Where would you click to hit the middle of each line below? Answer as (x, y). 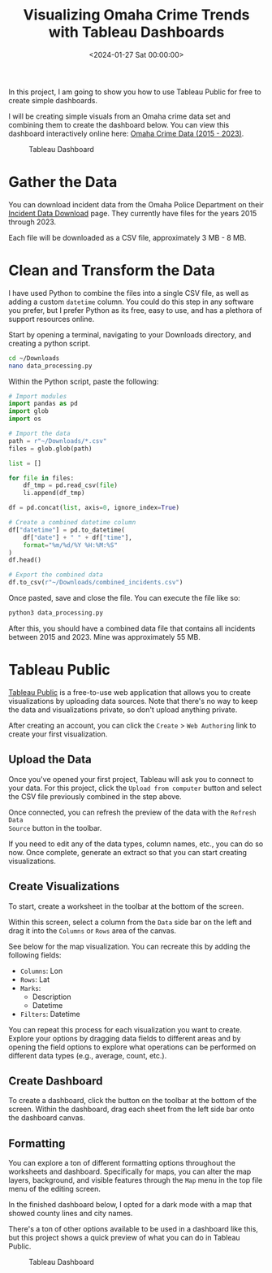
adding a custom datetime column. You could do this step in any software (131, 302)
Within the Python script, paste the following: (84, 381)
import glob (28, 411)
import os (25, 419)
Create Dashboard (56, 1081)
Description (52, 997)
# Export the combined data (56, 575)
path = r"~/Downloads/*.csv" (58, 441)
